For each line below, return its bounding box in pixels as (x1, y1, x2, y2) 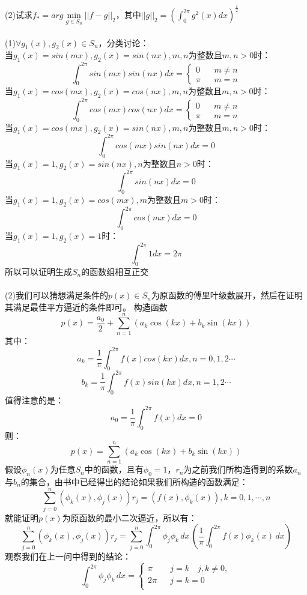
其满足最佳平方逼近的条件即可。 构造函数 (5, 300, 168, 313)
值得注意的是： (5, 393, 64, 406)
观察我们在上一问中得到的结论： (5, 549, 131, 562)
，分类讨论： (98, 36, 149, 49)
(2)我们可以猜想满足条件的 (5, 289, 108, 301)
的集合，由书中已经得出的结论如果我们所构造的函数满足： (20, 476, 248, 488)
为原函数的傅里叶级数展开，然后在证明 (151, 289, 303, 301)
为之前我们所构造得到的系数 (183, 463, 293, 476)
